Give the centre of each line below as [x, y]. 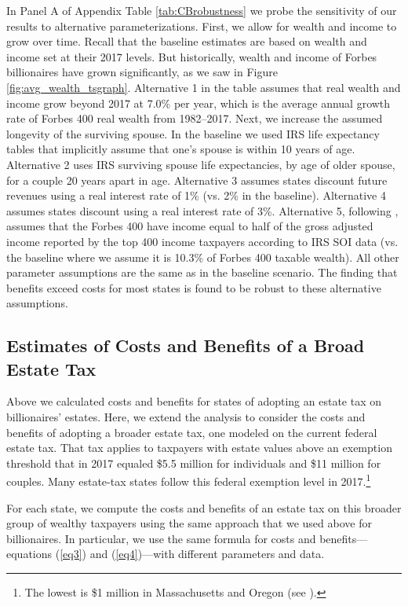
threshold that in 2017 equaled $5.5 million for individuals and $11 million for [194, 463]
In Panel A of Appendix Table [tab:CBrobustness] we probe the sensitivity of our [202, 10]
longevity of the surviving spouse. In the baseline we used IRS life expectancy [193, 133]
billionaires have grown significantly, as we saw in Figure [142, 72]
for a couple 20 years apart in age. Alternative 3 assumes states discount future [197, 180]
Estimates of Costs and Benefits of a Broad [186, 345]
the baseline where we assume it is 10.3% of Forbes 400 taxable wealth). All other [203, 257]
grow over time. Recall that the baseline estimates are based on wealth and [187, 41]
